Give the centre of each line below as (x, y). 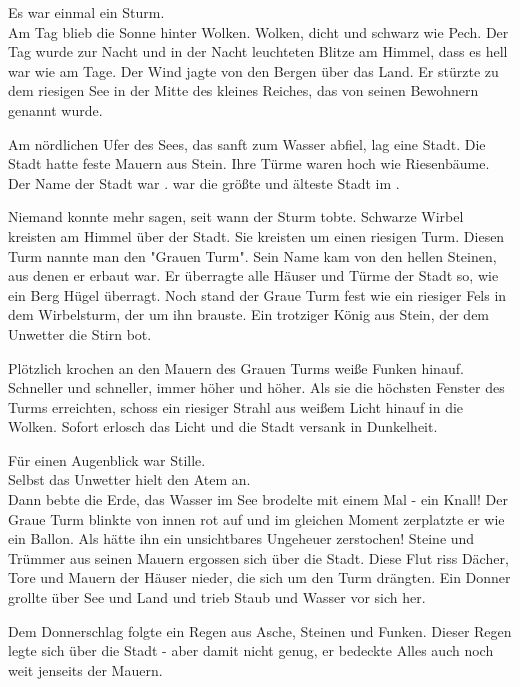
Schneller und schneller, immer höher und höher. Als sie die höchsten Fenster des (256, 387)
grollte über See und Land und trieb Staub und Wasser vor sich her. (217, 597)
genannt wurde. (55, 109)
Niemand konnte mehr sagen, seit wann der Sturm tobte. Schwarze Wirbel (236, 216)
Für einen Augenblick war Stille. (107, 459)
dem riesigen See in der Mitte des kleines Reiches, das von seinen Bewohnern (243, 90)
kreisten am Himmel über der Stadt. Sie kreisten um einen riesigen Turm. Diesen (256, 235)
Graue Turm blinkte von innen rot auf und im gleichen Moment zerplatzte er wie (256, 518)
